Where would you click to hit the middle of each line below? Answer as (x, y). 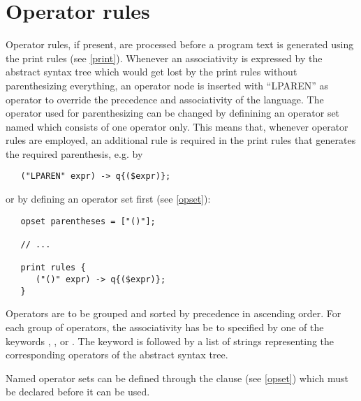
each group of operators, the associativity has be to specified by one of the (165, 327)
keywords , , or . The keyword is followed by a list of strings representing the (170, 341)
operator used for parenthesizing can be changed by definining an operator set (173, 113)
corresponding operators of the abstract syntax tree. (117, 355)
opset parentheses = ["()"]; (88, 221)
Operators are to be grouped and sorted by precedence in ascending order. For (174, 313)
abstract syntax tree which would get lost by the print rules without (152, 72)
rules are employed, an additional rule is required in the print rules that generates (181, 140)
